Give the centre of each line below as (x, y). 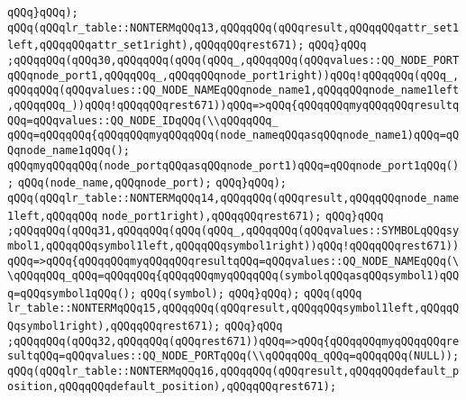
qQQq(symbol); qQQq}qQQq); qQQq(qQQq (251, 293)
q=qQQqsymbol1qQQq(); (72, 293)
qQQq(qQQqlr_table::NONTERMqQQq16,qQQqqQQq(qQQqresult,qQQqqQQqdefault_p (233, 372)
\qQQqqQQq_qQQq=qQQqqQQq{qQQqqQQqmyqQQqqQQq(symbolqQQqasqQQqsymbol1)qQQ (233, 276)
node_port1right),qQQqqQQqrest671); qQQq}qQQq (242, 216)
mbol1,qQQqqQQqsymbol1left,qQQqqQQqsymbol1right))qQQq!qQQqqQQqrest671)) (233, 245)
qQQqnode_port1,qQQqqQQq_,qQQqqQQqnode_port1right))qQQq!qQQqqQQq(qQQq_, (233, 75)
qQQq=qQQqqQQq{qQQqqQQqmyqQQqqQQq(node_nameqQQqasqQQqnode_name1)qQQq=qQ (233, 136)
